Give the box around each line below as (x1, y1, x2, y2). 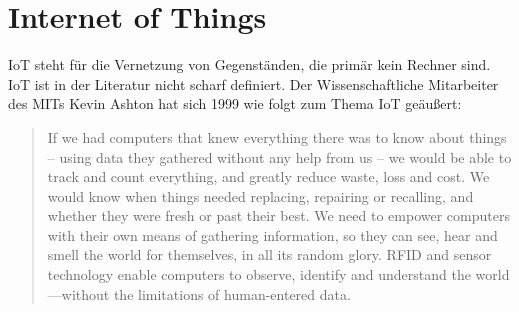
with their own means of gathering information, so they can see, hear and (47, 224, 498, 245)
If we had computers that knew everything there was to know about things (47, 126, 507, 147)
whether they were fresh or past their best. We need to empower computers (47, 205, 510, 226)
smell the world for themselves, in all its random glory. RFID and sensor (47, 244, 492, 265)
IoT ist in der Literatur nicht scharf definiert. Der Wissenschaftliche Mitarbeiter (8, 73, 499, 94)
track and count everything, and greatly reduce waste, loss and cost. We (47, 166, 490, 187)
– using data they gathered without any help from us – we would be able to (47, 146, 512, 167)
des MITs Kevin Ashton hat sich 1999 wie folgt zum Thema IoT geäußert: (8, 93, 462, 114)
